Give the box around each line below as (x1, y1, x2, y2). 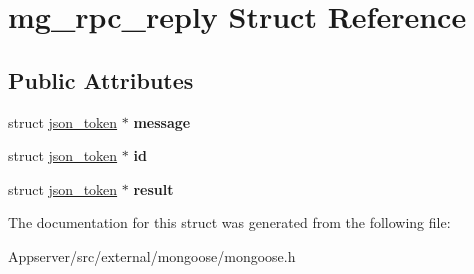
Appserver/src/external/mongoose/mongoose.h (8, 245, 296, 266)
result (133, 178, 174, 199)
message (133, 111, 191, 132)
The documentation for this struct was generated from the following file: (8, 212, 451, 233)
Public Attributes (8, 64, 194, 95)
